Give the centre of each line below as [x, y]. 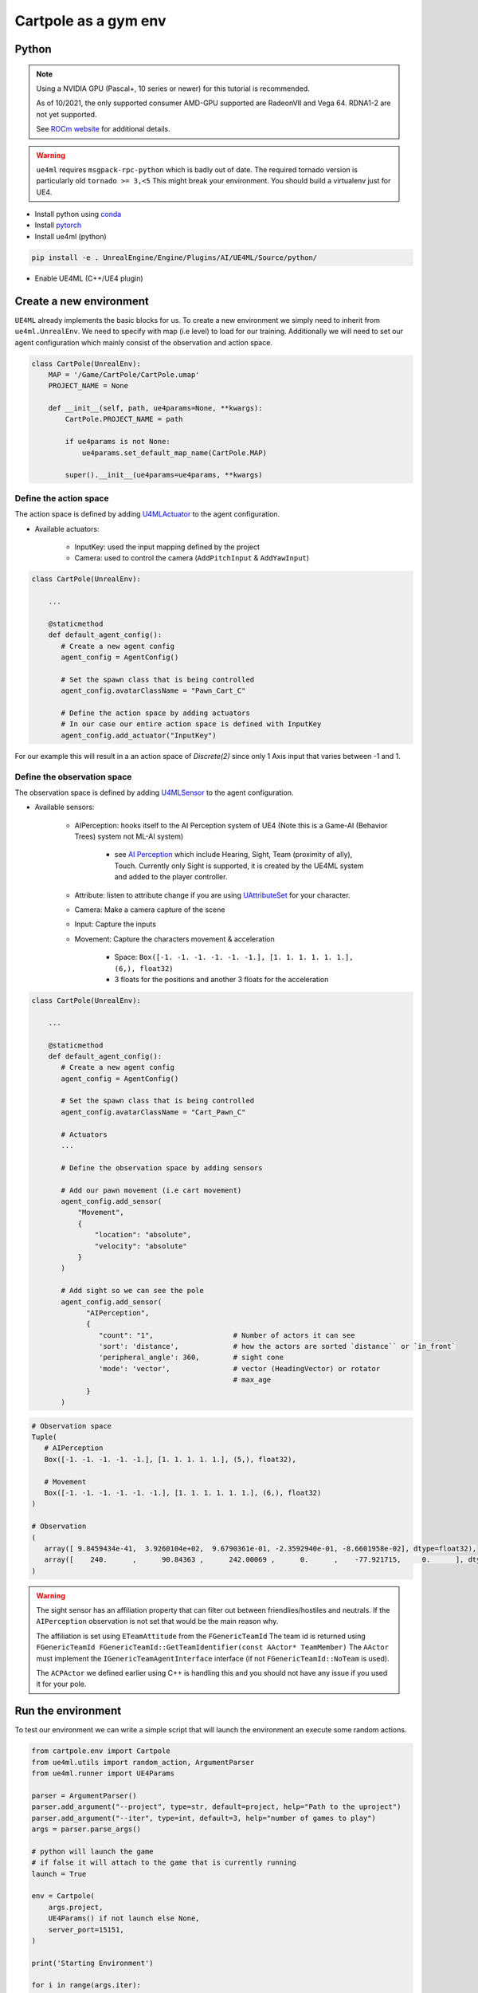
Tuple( [44, 1437]
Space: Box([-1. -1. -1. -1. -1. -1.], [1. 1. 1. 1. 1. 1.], [234, 957]
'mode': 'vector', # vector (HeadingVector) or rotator [239, 1368]
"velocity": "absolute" [141, 1246]
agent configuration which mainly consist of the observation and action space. [143, 342]
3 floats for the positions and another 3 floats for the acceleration [221, 979]
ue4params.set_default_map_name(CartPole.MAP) [174, 453]
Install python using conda [78, 214]
